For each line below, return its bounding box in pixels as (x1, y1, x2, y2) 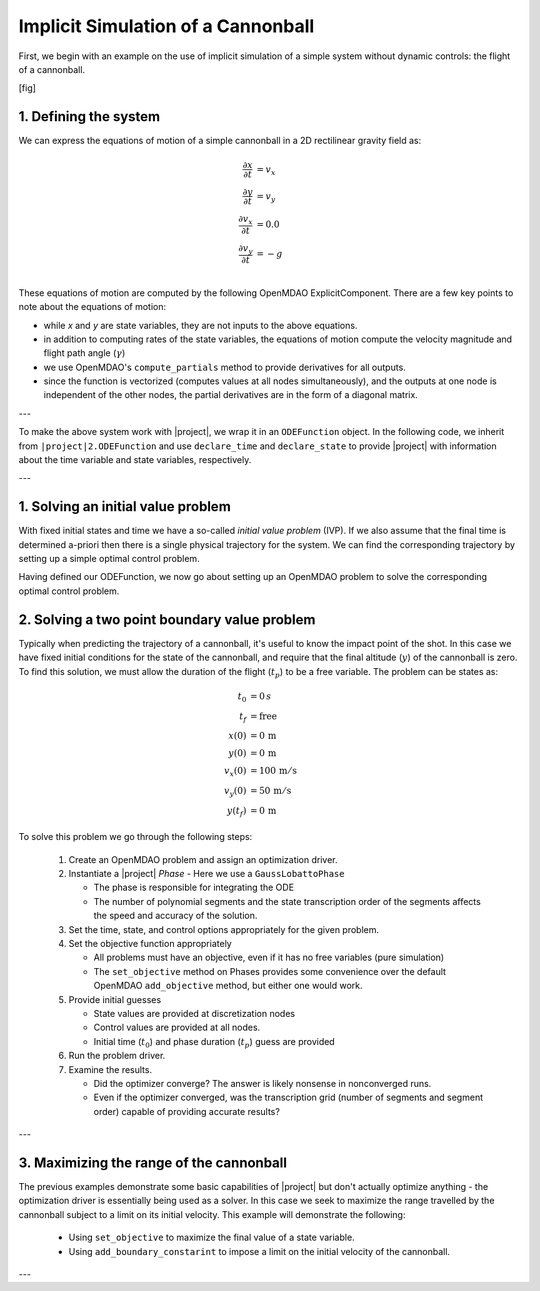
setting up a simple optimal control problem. (18, 553, 200, 565)
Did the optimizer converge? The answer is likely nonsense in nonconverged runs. (93, 1077, 432, 1089)
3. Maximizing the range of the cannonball (18, 1154, 287, 1171)
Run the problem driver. (68, 1050, 166, 1062)
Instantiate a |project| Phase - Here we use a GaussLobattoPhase (68, 868, 345, 880)
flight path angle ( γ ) (43, 347, 126, 359)
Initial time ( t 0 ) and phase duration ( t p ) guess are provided (93, 1035, 335, 1050)
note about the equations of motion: (18, 301, 167, 313)
